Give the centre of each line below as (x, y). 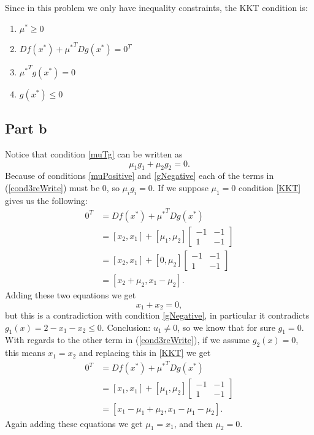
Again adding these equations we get (74, 423)
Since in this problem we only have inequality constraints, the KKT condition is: (156, 7)
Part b (26, 128)
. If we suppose (180, 187)
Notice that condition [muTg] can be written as (94, 153)
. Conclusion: (126, 327)
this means (25, 353)
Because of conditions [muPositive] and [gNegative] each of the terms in (140, 176)
